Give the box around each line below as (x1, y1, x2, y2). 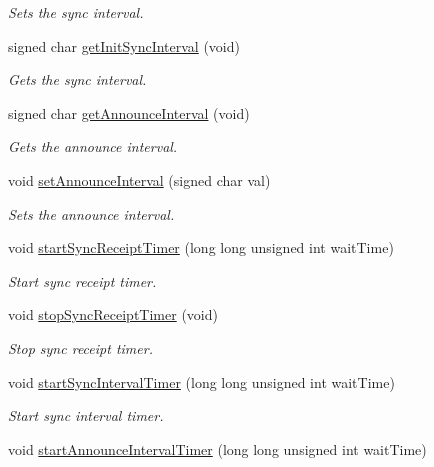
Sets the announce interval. (8, 203, 175, 224)
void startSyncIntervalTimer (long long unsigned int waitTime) (8, 371, 395, 392)
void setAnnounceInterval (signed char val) (8, 169, 271, 190)
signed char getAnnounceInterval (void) (8, 102, 250, 123)
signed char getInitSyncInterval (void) (8, 35, 240, 56)
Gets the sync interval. (8, 69, 147, 90)
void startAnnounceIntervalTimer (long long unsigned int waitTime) (8, 438, 427, 459)
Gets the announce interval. (8, 136, 178, 157)
